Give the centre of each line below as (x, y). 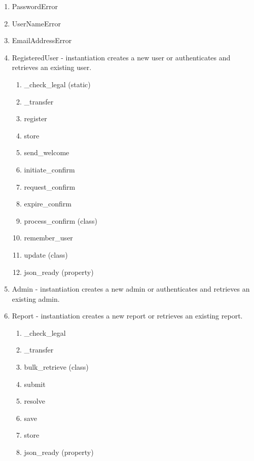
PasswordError (35, 6)
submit (35, 384)
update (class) (46, 254)
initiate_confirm (49, 169)
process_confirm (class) (61, 220)
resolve (34, 401)
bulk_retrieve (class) (56, 367)
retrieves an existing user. (52, 67)
